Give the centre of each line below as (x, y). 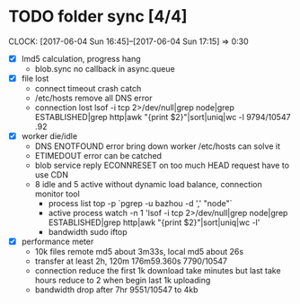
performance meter (57, 242)
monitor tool (57, 194)
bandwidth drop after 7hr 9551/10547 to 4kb (116, 290)
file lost (35, 78)
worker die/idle (49, 136)
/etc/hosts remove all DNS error (93, 98)
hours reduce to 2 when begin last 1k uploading (123, 281)
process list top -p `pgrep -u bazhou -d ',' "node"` (140, 204)
